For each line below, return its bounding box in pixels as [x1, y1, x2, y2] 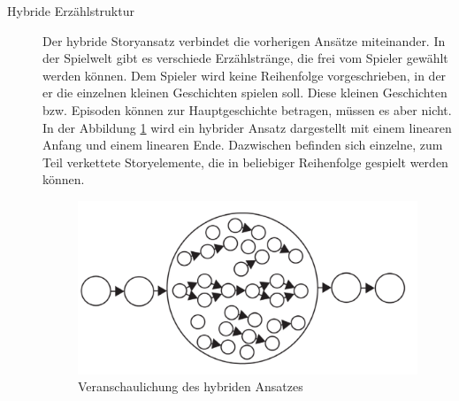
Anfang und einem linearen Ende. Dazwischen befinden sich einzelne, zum [42, 135, 443, 154]
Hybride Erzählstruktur [7, 2, 134, 19]
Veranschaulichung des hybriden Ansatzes [78, 377, 303, 396]
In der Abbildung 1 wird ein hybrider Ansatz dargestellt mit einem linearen [42, 118, 452, 136]
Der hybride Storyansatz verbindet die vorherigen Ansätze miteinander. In [42, 31, 446, 50]
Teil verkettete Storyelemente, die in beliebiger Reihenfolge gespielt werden [42, 152, 448, 171]
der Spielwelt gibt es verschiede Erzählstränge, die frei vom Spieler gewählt [42, 49, 448, 67]
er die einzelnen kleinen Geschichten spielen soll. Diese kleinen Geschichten [42, 83, 448, 102]
